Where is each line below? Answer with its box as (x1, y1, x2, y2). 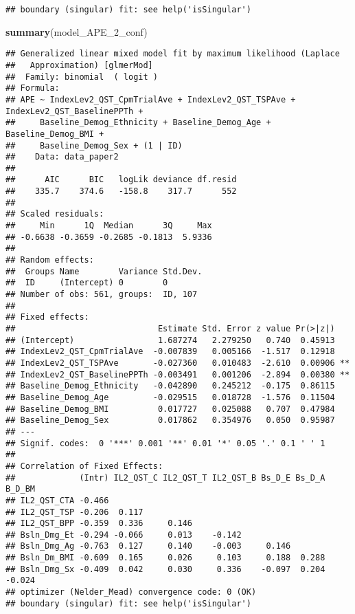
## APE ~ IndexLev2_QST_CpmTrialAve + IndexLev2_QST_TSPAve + (5, 94, 296, 105)
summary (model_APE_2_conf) (5, 24, 148, 39)
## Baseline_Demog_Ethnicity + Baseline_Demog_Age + (5, 118, 271, 128)
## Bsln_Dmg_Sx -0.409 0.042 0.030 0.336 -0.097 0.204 (5, 564, 325, 574)
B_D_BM (5, 484, 35, 494)
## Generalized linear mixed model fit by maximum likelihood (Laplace (5, 49, 340, 59)
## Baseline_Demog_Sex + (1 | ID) (5, 140, 183, 151)
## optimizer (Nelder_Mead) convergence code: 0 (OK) (5, 587, 257, 597)
